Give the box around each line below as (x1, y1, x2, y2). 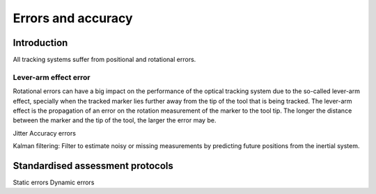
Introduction (13, 37, 68, 49)
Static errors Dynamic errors (13, 178, 95, 187)
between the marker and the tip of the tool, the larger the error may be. (13, 116, 217, 124)
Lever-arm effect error (13, 72, 91, 82)
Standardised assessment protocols (13, 160, 174, 172)
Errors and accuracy (13, 10, 133, 26)
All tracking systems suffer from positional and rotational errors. (13, 56, 196, 64)
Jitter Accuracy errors (13, 129, 77, 137)
